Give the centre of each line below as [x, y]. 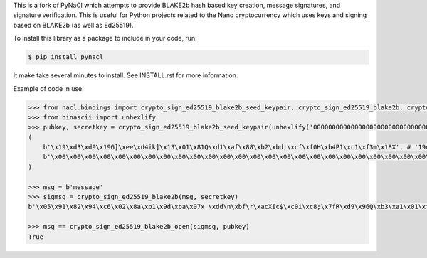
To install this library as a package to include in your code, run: [105, 38]
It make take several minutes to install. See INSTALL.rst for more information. [126, 75]
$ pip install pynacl [66, 57]
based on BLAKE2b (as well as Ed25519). [74, 25]
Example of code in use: [49, 88]
